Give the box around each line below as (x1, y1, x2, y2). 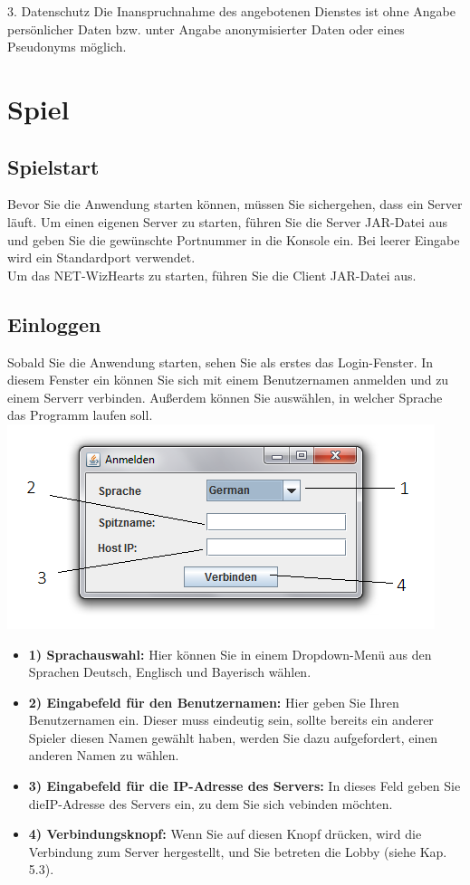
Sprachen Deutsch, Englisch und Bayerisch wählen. (28, 662, 312, 681)
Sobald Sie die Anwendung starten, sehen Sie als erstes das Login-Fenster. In (7, 352, 434, 371)
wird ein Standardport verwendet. (7, 248, 196, 267)
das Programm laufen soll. (7, 405, 153, 424)
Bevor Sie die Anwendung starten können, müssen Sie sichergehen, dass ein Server (7, 195, 463, 214)
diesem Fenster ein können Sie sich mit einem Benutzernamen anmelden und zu (7, 370, 449, 389)
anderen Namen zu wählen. (28, 746, 179, 765)
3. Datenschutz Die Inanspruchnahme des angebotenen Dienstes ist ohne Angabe (7, 2, 456, 20)
